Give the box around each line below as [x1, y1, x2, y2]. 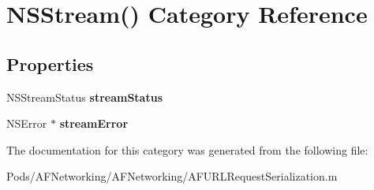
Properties [6, 51, 94, 76]
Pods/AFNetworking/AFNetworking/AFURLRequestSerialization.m [6, 168, 338, 184]
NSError [6, 115, 47, 132]
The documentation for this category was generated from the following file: [6, 141, 368, 158]
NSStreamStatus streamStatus [6, 88, 163, 105]
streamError [59, 115, 129, 132]
